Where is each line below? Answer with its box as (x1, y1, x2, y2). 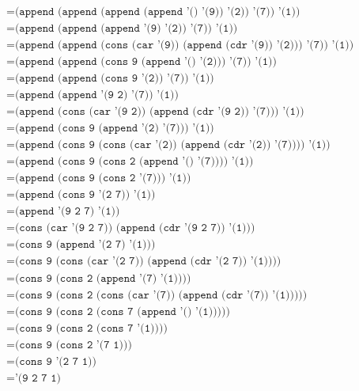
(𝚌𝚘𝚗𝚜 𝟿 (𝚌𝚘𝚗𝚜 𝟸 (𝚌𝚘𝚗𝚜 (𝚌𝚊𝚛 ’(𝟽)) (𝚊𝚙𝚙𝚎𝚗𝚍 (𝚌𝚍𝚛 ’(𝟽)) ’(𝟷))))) (14, 289, 308, 301)
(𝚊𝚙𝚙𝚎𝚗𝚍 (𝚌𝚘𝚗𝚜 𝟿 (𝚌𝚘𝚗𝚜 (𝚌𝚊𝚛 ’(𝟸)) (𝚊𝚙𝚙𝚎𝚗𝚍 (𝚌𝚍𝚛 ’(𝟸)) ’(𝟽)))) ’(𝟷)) (14, 139, 331, 151)
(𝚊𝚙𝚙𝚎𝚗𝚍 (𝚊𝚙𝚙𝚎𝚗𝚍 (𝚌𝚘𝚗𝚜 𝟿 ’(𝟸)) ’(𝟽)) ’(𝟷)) (14, 73, 214, 85)
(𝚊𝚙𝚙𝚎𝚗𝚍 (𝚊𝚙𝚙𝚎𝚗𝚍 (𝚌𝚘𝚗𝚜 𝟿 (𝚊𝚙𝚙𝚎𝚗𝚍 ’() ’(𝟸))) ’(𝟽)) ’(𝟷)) (14, 56, 277, 68)
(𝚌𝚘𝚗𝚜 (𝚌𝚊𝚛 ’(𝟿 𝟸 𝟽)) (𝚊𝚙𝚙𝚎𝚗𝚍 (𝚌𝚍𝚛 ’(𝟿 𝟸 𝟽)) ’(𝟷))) (14, 222, 255, 234)
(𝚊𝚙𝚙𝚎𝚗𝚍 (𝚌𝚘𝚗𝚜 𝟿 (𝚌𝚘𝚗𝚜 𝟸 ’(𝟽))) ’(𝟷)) (14, 173, 191, 184)
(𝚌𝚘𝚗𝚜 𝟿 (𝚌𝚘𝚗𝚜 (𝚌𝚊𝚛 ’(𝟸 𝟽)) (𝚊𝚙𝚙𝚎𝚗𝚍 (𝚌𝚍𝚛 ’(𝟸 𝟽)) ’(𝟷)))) (14, 256, 282, 268)
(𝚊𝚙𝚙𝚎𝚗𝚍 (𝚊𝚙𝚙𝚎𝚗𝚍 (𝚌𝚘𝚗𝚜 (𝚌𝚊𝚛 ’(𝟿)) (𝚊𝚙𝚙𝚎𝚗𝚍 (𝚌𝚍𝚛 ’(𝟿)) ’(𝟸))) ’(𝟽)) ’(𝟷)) (14, 40, 354, 51)
